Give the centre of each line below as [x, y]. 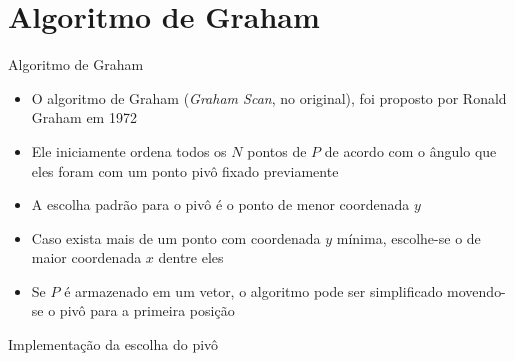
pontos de [277, 150]
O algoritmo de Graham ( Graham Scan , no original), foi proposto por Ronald [269, 97]
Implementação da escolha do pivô [113, 344]
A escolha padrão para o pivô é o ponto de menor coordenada [220, 204]
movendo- [476, 290]
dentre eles [191, 257]
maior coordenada [86, 257]
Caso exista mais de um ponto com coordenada [176, 237]
